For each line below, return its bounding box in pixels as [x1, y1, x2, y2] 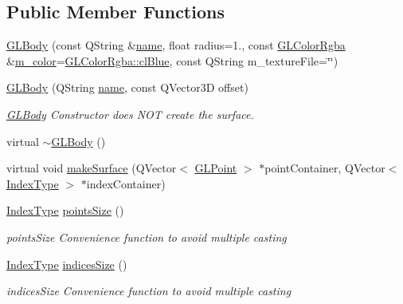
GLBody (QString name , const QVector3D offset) [6, 79, 248, 96]
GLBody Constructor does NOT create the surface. [6, 105, 254, 122]
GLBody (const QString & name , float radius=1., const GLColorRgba [6, 37, 346, 53]
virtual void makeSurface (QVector [6, 160, 177, 176]
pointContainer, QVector [264, 160, 385, 176]
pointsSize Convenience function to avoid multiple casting [6, 228, 287, 245]
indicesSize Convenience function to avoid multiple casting [6, 282, 291, 299]
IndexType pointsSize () [6, 202, 124, 219]
